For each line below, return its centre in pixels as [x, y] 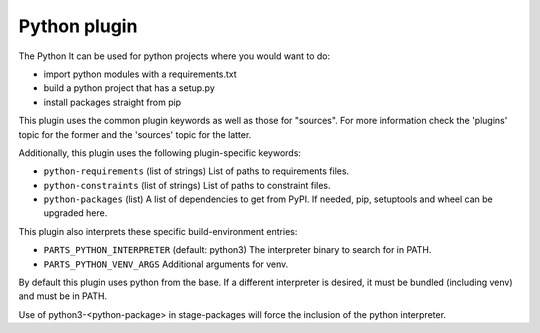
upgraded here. [75, 213]
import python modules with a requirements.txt [140, 74]
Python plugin [78, 26]
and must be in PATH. [63, 296]
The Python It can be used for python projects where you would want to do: [174, 56]
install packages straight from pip [112, 102]
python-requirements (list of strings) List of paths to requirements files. [196, 171]
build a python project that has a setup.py [129, 88]
